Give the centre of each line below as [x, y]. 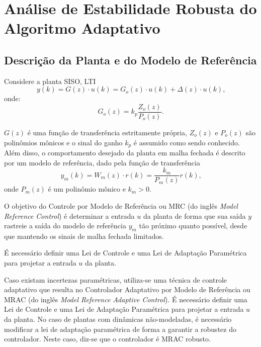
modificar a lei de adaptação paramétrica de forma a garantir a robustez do [120, 329]
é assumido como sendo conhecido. [187, 142]
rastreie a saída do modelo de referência [65, 226]
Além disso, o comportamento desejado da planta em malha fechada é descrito [125, 153]
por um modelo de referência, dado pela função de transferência [102, 162]
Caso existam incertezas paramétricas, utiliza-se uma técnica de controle [116, 279]
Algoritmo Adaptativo [82, 28]
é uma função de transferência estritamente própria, [107, 133]
